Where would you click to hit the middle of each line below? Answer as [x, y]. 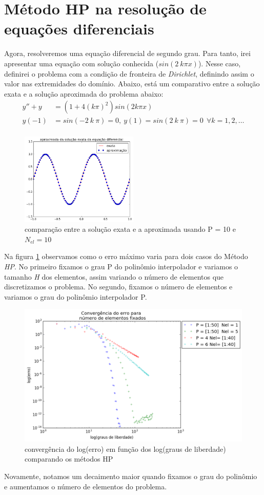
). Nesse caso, [219, 63]
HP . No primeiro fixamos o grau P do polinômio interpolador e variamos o [121, 267]
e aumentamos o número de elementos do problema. [86, 486]
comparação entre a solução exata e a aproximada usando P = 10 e [130, 229]
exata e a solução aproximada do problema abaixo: [84, 93]
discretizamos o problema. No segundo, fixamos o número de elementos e [118, 287]
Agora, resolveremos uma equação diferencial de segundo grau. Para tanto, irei [127, 53]
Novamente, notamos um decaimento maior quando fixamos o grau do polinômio [131, 476]
